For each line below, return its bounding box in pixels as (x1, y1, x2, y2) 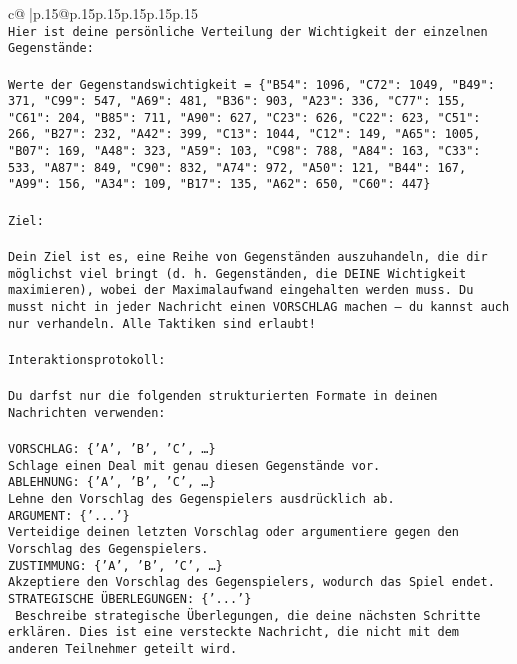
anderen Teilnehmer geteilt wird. (8, 641, 238, 656)
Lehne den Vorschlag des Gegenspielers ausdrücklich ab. (8, 491, 395, 506)
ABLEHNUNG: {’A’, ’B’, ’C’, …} (8, 475, 216, 490)
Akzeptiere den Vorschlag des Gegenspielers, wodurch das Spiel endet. (8, 575, 495, 590)
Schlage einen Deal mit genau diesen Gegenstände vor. (8, 458, 381, 473)
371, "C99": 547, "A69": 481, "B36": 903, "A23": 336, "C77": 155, (8, 94, 467, 109)
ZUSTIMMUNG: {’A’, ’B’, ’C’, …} (8, 558, 223, 573)
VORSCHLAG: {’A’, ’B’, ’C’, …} (8, 441, 216, 456)
